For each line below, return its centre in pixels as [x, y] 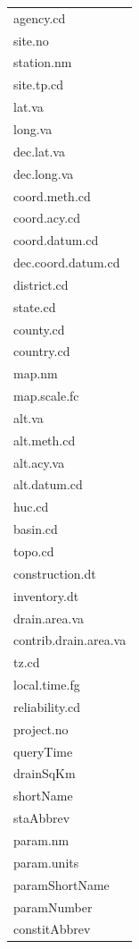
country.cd [42, 351]
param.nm [41, 839]
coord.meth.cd [52, 195]
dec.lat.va [39, 151]
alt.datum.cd [48, 484]
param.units [46, 862]
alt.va [29, 417]
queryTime [43, 751]
